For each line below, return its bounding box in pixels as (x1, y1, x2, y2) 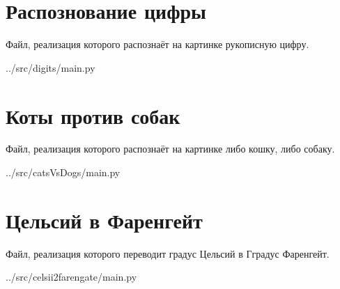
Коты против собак (6, 101, 180, 130)
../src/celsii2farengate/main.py (6, 270, 137, 284)
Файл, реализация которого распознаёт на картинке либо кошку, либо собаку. (6, 141, 335, 156)
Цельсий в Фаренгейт (6, 205, 203, 234)
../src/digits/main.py (6, 60, 95, 75)
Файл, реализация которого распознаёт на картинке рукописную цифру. (6, 37, 309, 52)
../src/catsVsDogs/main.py (6, 165, 121, 180)
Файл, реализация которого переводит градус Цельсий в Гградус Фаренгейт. (6, 246, 330, 260)
